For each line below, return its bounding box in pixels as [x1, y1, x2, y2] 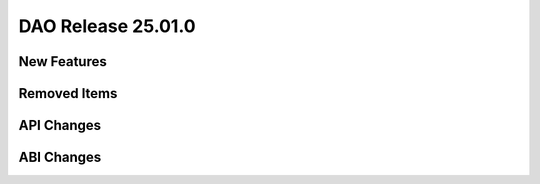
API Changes [18, 117, 102, 134]
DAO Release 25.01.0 [18, 15, 196, 37]
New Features [18, 53, 107, 70]
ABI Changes [18, 149, 102, 166]
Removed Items [18, 85, 118, 102]
